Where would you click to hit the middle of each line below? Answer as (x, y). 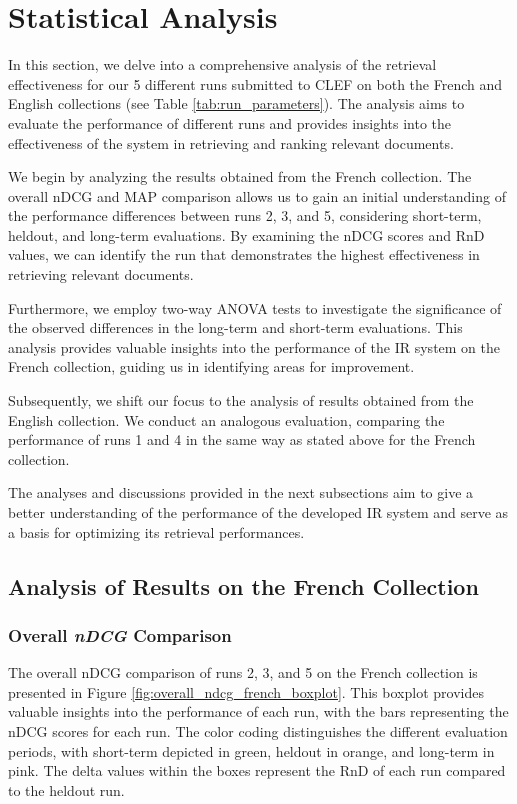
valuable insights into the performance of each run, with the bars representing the (258, 711)
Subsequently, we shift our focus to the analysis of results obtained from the (241, 400)
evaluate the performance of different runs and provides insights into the (230, 122)
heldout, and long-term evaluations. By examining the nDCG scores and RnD (246, 234)
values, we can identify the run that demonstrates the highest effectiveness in (244, 254)
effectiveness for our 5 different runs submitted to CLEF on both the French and (255, 83)
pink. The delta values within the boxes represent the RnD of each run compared (257, 770)
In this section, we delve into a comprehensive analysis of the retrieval (222, 64)
